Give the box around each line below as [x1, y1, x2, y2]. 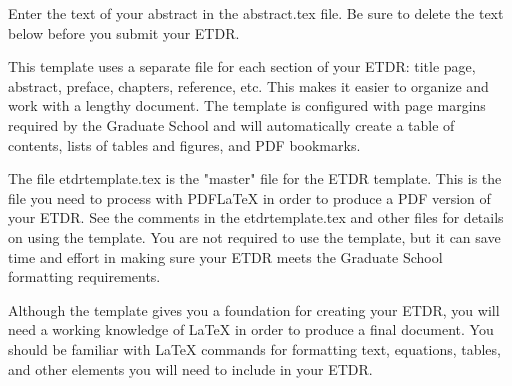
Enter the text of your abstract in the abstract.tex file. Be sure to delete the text [8, 3, 504, 23]
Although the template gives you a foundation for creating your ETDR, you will [8, 299, 500, 320]
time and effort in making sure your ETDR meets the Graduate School [8, 246, 443, 267]
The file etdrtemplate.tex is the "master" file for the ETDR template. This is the [8, 168, 502, 189]
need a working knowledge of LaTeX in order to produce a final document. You [8, 319, 494, 340]
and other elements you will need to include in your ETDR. [8, 358, 373, 379]
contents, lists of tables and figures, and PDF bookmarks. [8, 134, 361, 155]
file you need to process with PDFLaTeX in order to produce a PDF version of [8, 187, 491, 208]
